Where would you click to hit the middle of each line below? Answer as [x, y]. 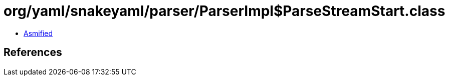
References [33, 52]
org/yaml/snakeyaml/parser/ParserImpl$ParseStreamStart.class [224, 11]
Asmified [38, 33]
